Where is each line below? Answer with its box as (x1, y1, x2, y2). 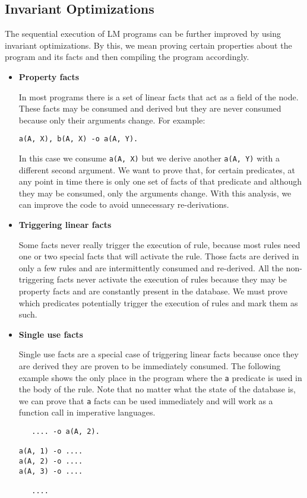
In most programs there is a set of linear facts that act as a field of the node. (18, 90, 299, 103)
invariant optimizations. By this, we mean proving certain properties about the (5, 39, 292, 51)
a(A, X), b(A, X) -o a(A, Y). (18, 135, 138, 144)
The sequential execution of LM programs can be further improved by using (5, 27, 281, 40)
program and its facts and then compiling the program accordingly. (5, 50, 249, 63)
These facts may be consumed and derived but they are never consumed (18, 102, 281, 115)
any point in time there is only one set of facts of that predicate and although (18, 175, 302, 188)
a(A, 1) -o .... (18, 447, 83, 456)
